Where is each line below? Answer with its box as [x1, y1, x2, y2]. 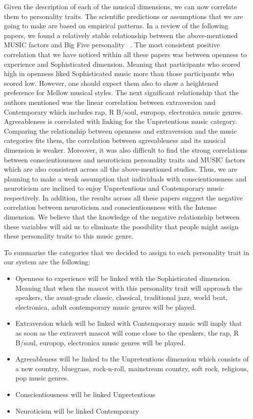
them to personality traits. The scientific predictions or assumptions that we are [4, 11, 243, 21]
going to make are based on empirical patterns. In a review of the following [4, 20, 229, 31]
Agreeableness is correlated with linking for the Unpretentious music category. [4, 116, 237, 126]
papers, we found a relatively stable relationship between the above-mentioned [4, 30, 238, 40]
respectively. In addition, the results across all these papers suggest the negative [4, 192, 243, 202]
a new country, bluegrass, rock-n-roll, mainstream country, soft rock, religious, [15, 363, 249, 373]
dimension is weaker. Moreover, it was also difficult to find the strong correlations [4, 144, 248, 155]
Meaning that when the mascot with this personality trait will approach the [15, 282, 242, 293]
